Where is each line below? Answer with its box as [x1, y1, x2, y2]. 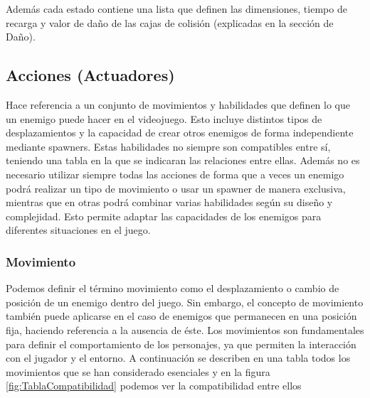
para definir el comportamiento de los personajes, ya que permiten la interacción [6, 336, 356, 351]
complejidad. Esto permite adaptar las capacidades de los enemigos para [6, 208, 322, 223]
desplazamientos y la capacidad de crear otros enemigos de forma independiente [6, 125, 354, 140]
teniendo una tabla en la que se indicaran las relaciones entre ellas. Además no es [6, 153, 360, 168]
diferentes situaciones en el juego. [6, 222, 151, 237]
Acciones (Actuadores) [6, 64, 175, 86]
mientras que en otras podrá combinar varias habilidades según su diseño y [6, 195, 333, 210]
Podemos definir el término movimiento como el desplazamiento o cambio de [6, 281, 339, 296]
